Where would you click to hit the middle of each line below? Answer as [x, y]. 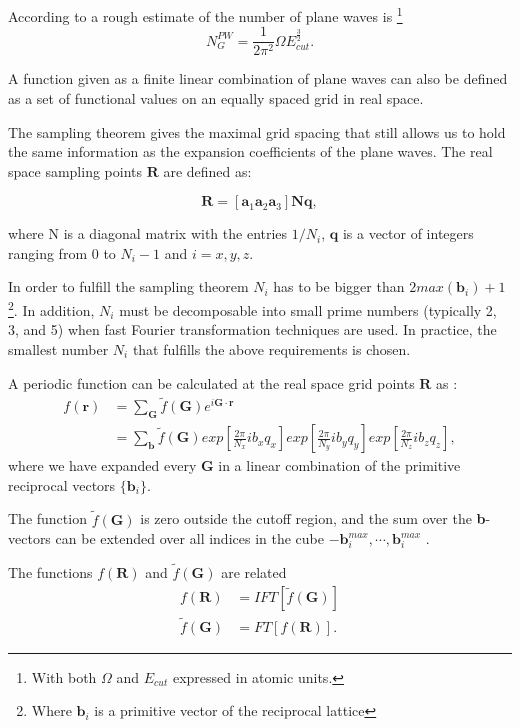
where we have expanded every [102, 465]
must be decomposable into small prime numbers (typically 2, [308, 309]
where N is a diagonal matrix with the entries [148, 233]
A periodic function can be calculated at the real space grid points [211, 382]
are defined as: [207, 170]
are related [254, 571]
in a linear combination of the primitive [339, 465]
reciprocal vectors [62, 484]
